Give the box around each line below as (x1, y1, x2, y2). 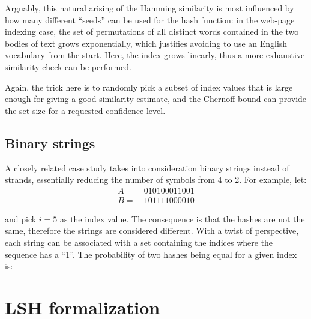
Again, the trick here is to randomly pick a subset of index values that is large (5, 80, 293, 93)
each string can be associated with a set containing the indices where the (5, 236, 273, 248)
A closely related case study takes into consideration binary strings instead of (5, 161, 289, 174)
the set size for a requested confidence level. (5, 104, 166, 116)
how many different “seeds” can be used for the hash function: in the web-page (5, 13, 295, 26)
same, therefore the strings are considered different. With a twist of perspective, (5, 224, 299, 237)
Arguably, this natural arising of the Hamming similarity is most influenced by (5, 2, 294, 14)
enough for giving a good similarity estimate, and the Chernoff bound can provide (5, 92, 307, 105)
